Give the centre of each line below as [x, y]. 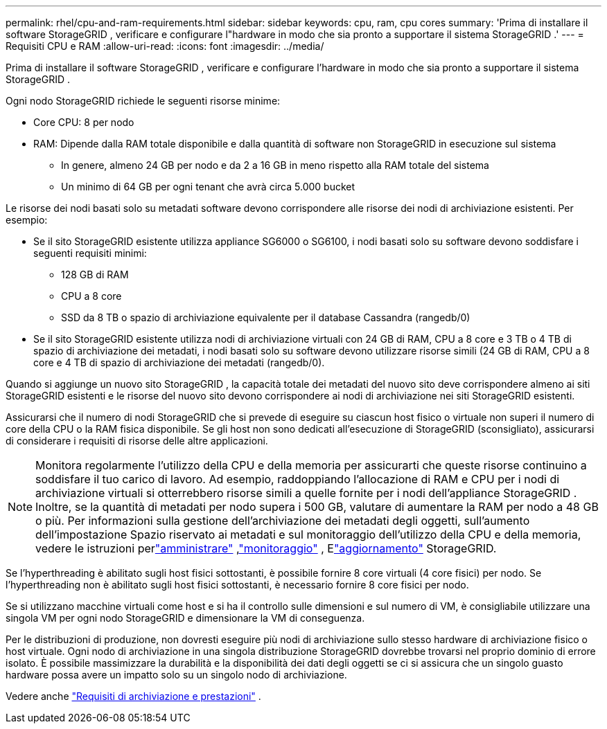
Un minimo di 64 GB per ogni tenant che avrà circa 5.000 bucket [208, 187]
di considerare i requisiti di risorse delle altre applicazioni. [137, 441]
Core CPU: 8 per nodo [84, 122]
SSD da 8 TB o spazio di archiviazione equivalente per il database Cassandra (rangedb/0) [266, 317]
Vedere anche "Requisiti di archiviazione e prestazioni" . [133, 696]
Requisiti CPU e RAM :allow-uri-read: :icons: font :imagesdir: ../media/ [165, 46]
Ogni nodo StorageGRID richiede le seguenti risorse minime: [143, 101]
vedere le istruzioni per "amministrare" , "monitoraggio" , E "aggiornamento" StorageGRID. [266, 548]
